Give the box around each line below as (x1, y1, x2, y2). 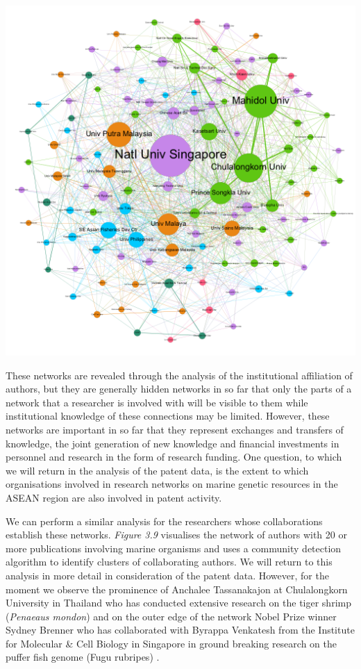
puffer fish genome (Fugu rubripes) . (6, 650, 160, 664)
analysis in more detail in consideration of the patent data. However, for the (6, 568, 329, 582)
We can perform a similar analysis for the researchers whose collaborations (6, 513, 323, 528)
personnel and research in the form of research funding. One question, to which (6, 449, 342, 464)
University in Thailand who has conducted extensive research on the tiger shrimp (6, 595, 351, 610)
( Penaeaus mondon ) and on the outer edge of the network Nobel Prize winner (6, 609, 337, 623)
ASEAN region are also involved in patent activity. (6, 490, 222, 504)
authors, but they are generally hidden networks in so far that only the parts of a (6, 381, 352, 396)
